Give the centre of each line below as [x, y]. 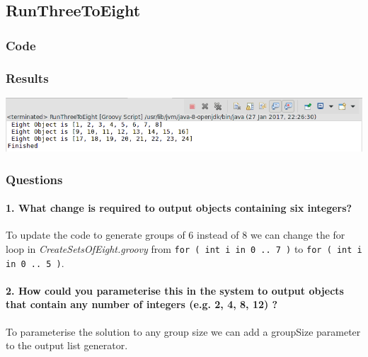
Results [27, 78]
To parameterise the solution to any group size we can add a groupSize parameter [183, 331]
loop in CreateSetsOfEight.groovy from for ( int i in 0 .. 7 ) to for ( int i [184, 248]
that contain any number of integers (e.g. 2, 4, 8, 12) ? [142, 304]
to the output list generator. [67, 345]
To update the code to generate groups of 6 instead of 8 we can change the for [176, 235]
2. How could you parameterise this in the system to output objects [175, 290]
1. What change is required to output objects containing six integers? [179, 208]
